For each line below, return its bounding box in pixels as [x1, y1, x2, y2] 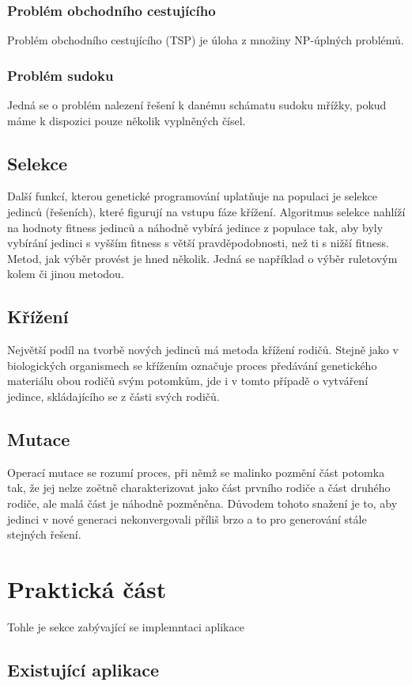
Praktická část [7, 572, 167, 604]
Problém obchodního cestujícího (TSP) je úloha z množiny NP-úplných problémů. [7, 32, 404, 48]
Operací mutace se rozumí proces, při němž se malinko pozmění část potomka [7, 463, 385, 480]
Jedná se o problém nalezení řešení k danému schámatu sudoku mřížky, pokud [7, 97, 387, 113]
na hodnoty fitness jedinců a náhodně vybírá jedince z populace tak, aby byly [7, 219, 384, 235]
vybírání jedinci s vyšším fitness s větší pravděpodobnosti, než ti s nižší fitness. [7, 234, 389, 251]
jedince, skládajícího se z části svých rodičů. [7, 387, 220, 404]
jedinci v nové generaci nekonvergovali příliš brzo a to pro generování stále [7, 510, 367, 527]
